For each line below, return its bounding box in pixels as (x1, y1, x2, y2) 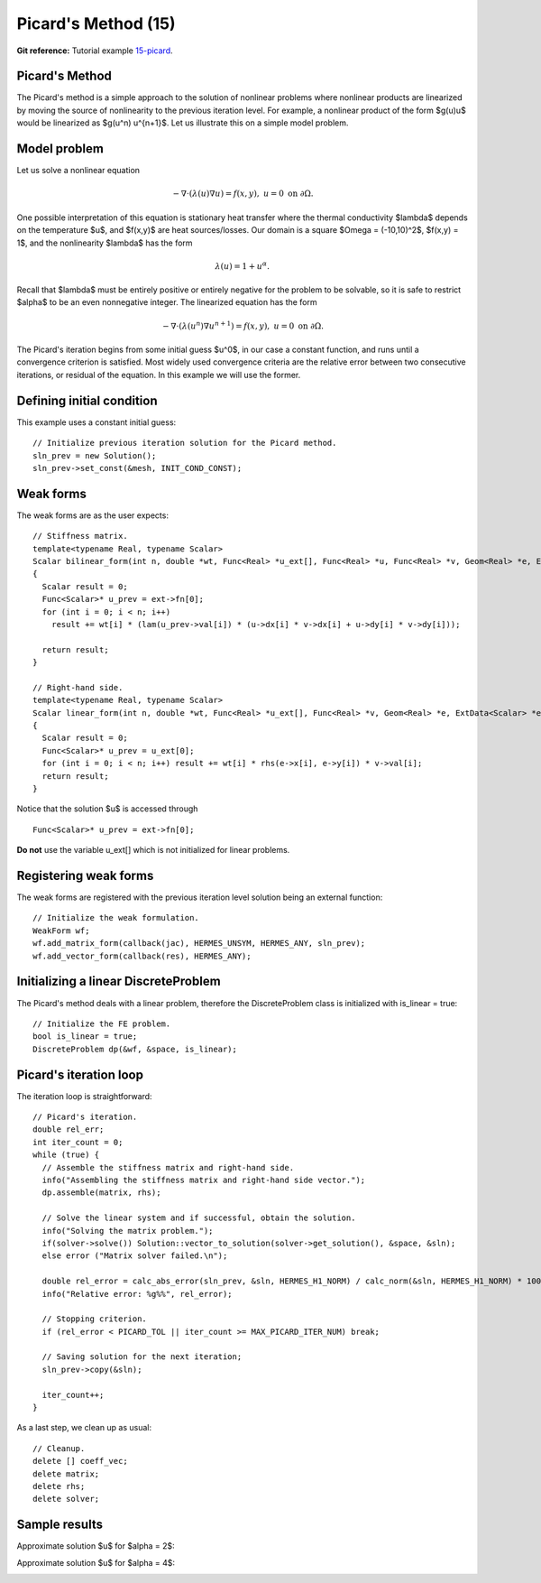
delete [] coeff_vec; (32, 1456, 128, 1467)
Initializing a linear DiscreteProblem (16, 974, 221, 989)
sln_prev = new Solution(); (32, 450, 157, 460)
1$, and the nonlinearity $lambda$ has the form (16, 237, 193, 248)
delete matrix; (32, 1468, 100, 1479)
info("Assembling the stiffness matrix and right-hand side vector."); (41, 1174, 366, 1185)
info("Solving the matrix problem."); (41, 1226, 214, 1236)
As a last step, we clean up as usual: (16, 1422, 152, 1433)
